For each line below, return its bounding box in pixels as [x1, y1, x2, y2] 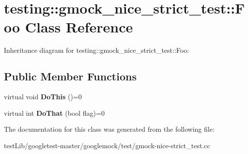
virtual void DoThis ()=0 [4, 92, 82, 102]
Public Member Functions [4, 69, 137, 84]
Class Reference [25, 17, 133, 37]
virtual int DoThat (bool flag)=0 [4, 108, 105, 118]
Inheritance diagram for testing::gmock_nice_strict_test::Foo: [4, 45, 189, 55]
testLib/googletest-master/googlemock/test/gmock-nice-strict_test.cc [4, 140, 210, 150]
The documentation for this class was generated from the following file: [4, 124, 215, 134]
